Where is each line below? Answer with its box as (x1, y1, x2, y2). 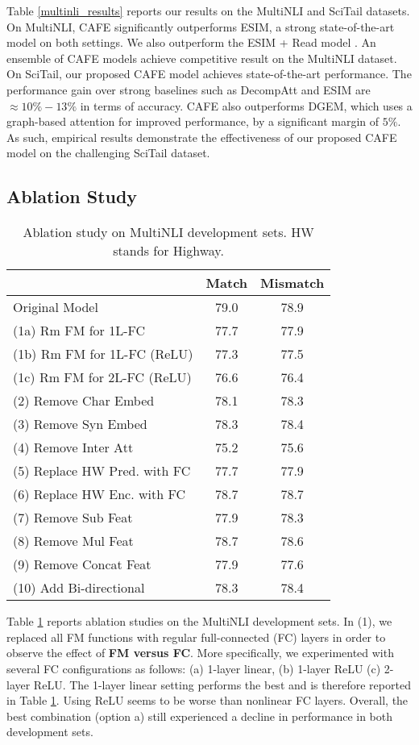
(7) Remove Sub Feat (13, 508, 133, 527)
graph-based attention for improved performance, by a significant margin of (6, 113, 380, 130)
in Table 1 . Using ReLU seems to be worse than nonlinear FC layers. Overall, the (6, 692, 409, 709)
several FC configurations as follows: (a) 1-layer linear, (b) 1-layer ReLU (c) (6, 660, 381, 676)
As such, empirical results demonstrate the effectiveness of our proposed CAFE (6, 128, 397, 145)
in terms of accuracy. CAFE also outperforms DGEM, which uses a (80, 97, 413, 114)
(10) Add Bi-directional (13, 578, 145, 597)
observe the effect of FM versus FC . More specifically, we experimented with (6, 644, 394, 661)
